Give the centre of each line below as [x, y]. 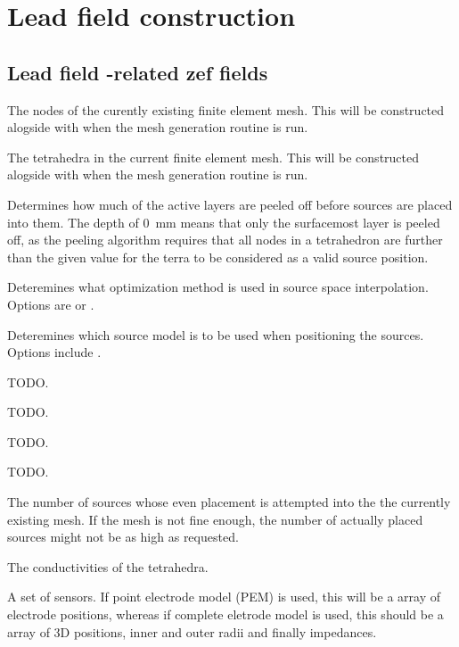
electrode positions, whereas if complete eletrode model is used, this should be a [225, 614]
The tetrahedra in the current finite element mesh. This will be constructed [213, 157]
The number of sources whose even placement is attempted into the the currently [229, 502]
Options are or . [51, 304]
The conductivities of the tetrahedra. [108, 566]
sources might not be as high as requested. [123, 537]
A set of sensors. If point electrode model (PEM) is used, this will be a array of [224, 597]
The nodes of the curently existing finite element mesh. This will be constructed [226, 109]
